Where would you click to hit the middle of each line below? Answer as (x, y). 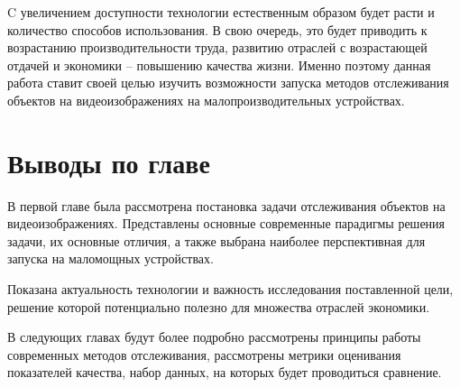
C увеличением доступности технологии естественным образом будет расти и (221, 12)
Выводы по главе (109, 162)
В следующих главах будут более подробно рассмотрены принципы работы (214, 337)
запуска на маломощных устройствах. (110, 258)
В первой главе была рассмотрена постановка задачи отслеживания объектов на (226, 205)
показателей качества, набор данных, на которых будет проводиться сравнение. (225, 372)
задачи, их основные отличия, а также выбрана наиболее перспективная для (216, 240)
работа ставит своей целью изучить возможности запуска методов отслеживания (228, 83)
